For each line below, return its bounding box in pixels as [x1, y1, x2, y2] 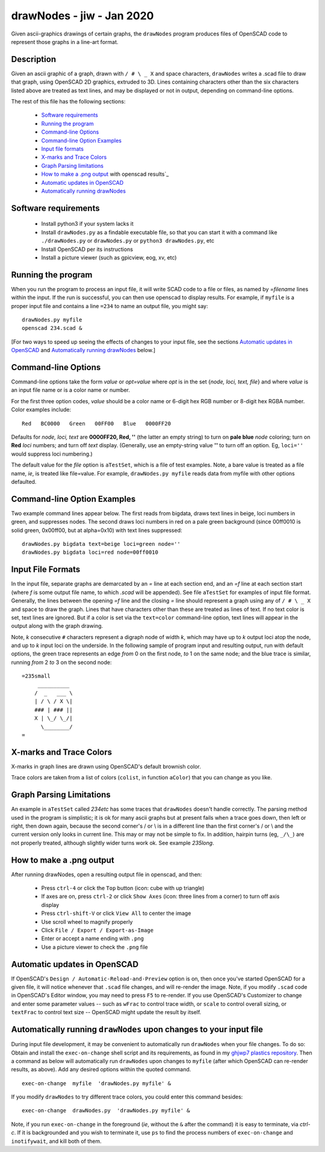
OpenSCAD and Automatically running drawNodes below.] [11, 347, 156, 354]
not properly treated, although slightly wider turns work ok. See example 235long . [11, 839, 214, 846]
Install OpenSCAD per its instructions [41, 246, 134, 253]
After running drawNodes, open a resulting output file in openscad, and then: [11, 870, 202, 878]
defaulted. [11, 478, 37, 485]
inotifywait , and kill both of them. [11, 1138, 102, 1145]
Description [11, 54, 57, 64]
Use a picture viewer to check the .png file [41, 943, 148, 950]
